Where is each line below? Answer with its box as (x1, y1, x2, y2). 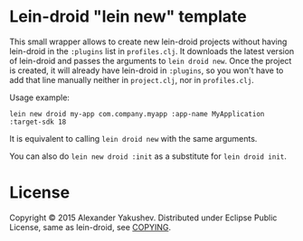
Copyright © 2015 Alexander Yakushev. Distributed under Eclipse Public (9, 212, 278, 223)
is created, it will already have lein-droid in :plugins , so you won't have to (9, 65, 284, 76)
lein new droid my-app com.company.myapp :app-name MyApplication (9, 109, 265, 118)
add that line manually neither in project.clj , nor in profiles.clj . (9, 74, 255, 85)
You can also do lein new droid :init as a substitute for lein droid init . (9, 151, 288, 162)
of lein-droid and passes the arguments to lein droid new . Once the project (9, 55, 292, 66)
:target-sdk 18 (9, 117, 67, 126)
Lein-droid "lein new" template (9, 6, 247, 27)
